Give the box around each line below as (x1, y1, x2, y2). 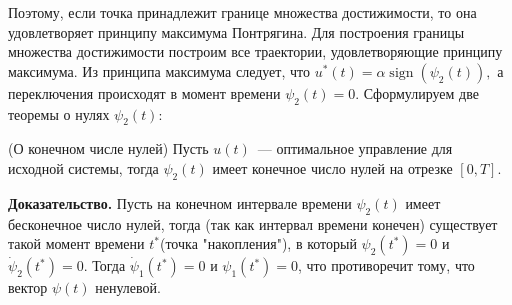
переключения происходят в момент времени (8, 82, 281, 103)
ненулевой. (95, 277, 161, 298)
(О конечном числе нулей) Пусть (8, 138, 209, 159)
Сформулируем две (363, 82, 479, 103)
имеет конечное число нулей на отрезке (212, 157, 453, 178)
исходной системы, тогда (8, 157, 159, 178)
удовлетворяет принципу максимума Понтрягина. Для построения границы (8, 21, 465, 42)
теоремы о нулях (8, 103, 110, 124)
